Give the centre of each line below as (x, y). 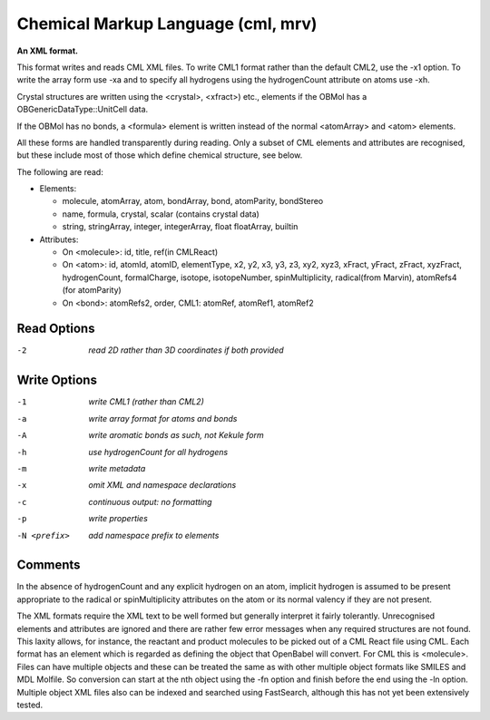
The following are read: (60, 171)
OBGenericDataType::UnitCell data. (83, 110)
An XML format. (48, 51)
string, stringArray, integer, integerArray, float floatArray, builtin (180, 227)
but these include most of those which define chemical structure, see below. (160, 155)
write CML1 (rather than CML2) (146, 402)
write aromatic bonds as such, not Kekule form (176, 435)
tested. (30, 705)
